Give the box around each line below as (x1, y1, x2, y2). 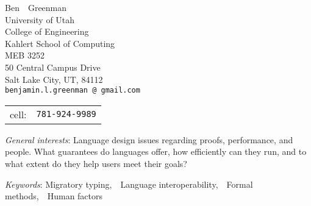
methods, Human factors (5, 190, 103, 202)
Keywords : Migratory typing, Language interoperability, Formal (5, 177, 253, 190)
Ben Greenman (5, 1, 67, 13)
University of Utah (5, 13, 75, 26)
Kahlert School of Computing (5, 37, 115, 49)
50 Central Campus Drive (5, 60, 101, 73)
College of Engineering (5, 25, 89, 38)
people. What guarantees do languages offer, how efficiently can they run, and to (5, 145, 307, 158)
